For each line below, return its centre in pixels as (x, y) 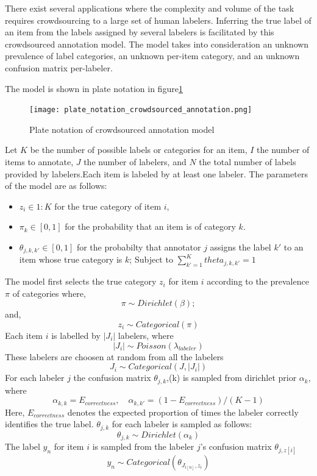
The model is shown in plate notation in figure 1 (94, 88)
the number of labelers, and (135, 162)
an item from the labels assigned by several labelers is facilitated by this (140, 32)
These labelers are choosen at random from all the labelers (114, 356)
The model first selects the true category (81, 281)
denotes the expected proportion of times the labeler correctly (183, 412)
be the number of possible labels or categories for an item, (139, 150)
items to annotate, (39, 162)
